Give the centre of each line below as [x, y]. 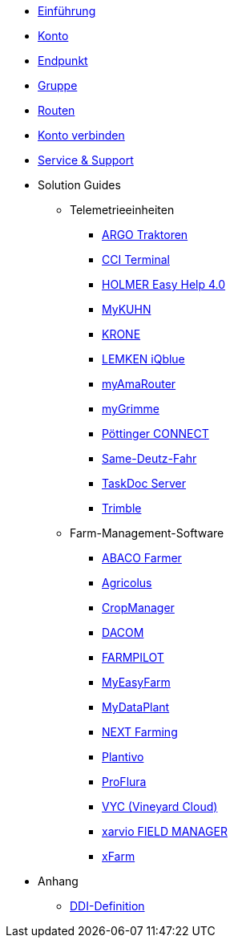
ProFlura [124, 782]
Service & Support [86, 160]
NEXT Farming [140, 732]
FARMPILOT [133, 657]
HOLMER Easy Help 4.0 [164, 284]
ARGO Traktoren [145, 235]
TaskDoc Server [144, 483]
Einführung [67, 11]
